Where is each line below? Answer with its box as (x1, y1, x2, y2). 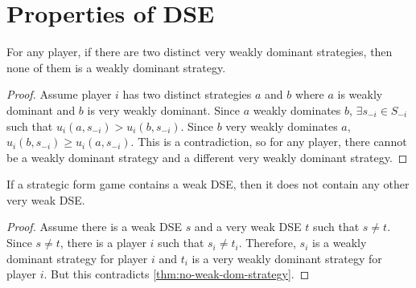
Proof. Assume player (6, 86, 112, 103)
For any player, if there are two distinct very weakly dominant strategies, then (6, 43, 393, 60)
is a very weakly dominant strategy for (192, 249, 382, 266)
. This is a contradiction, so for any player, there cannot (130, 133, 407, 150)
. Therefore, (238, 234, 296, 251)
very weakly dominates (225, 117, 338, 134)
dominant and (6, 101, 76, 118)
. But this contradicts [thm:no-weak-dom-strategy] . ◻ (43, 266, 310, 282)
